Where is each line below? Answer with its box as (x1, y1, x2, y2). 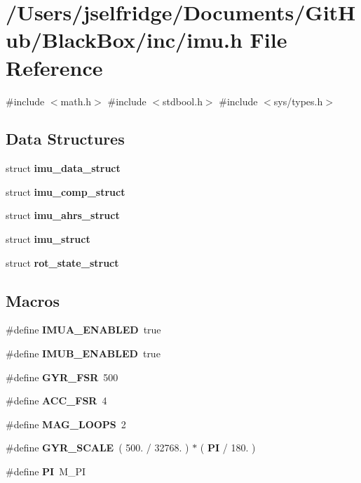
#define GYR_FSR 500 (6, 369, 118, 384)
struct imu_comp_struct (6, 184, 125, 199)
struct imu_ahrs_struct (6, 208, 120, 223)
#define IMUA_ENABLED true (6, 322, 161, 337)
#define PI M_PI (6, 464, 86, 479)
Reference (6, 53, 103, 81)
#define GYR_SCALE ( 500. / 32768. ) (6, 440, 189, 455)
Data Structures (6, 128, 125, 150)
